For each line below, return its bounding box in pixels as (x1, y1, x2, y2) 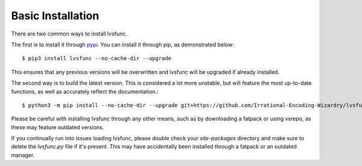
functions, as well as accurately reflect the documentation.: (11, 88, 159, 95)
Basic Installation (11, 9, 100, 22)
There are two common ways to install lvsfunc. (11, 30, 128, 37)
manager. (11, 151, 35, 159)
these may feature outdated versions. (11, 123, 104, 131)
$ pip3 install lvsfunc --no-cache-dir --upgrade (22, 55, 172, 62)
